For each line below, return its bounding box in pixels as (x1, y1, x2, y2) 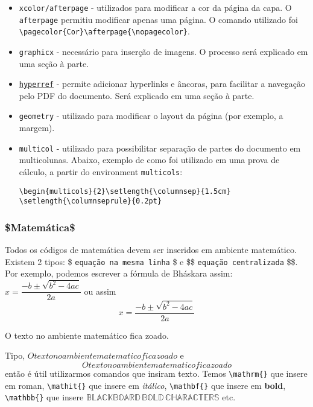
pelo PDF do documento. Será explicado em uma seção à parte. (19, 89, 255, 101)
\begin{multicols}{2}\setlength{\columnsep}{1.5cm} (19, 187, 231, 196)
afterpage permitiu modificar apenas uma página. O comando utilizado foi (19, 13, 298, 25)
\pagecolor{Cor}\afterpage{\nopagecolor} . (19, 25, 190, 37)
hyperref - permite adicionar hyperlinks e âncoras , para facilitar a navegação (19, 77, 305, 90)
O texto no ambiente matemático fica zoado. (5, 328, 169, 341)
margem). (19, 121, 55, 134)
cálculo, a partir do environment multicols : (19, 165, 183, 178)
